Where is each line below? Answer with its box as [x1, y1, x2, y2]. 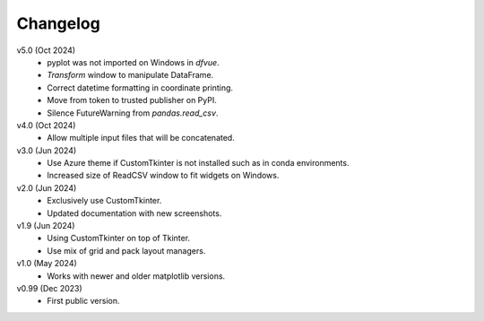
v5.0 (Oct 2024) [16, 45, 76, 56]
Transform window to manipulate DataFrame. [47, 70, 214, 81]
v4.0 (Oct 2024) [16, 119, 76, 130]
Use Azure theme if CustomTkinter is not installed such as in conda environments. [47, 158, 350, 169]
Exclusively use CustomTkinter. [47, 195, 162, 206]
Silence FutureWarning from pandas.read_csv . [47, 108, 219, 118]
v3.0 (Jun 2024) [16, 144, 77, 156]
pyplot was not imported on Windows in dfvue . [47, 56, 220, 67]
